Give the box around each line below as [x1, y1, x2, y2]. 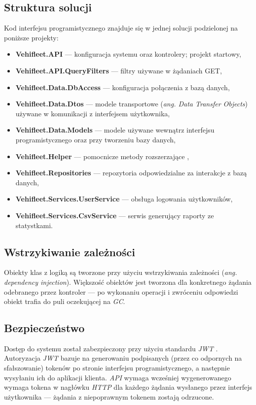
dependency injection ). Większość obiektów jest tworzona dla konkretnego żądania [4, 276, 252, 287]
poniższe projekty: [4, 32, 59, 42]
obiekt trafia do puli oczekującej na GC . [4, 296, 125, 306]
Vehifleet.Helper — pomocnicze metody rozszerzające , [15, 151, 189, 161]
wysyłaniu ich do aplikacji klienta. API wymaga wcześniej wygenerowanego [4, 372, 231, 382]
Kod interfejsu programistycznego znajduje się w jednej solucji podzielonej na [4, 23, 238, 33]
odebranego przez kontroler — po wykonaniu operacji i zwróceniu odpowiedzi [4, 286, 238, 297]
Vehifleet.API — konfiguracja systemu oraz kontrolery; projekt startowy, [15, 49, 241, 59]
